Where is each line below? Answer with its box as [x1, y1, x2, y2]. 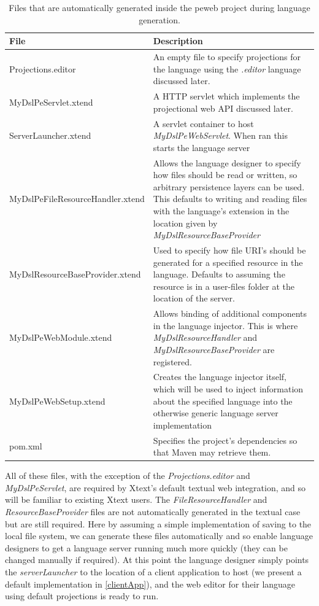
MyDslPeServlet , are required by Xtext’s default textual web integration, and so [5, 481, 306, 494]
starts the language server [153, 141, 250, 153]
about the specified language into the [153, 394, 293, 407]
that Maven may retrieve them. [153, 446, 271, 459]
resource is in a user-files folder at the [153, 279, 295, 292]
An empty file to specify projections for [153, 50, 301, 63]
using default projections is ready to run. [5, 589, 159, 602]
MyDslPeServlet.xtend [9, 95, 93, 108]
